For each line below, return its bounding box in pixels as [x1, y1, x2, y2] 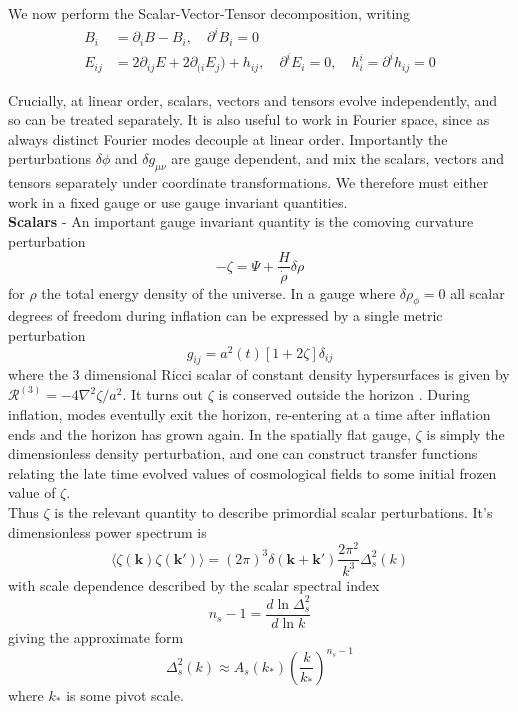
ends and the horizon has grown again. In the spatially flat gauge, [8, 423, 411, 444]
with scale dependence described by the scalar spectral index [8, 574, 380, 595]
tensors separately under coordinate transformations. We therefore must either [8, 172, 489, 193]
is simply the [426, 423, 505, 444]
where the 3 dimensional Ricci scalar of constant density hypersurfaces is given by [8, 364, 510, 385]
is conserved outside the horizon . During [218, 384, 470, 405]
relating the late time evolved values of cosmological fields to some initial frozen [8, 462, 497, 483]
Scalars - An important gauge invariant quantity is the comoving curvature [8, 211, 474, 232]
